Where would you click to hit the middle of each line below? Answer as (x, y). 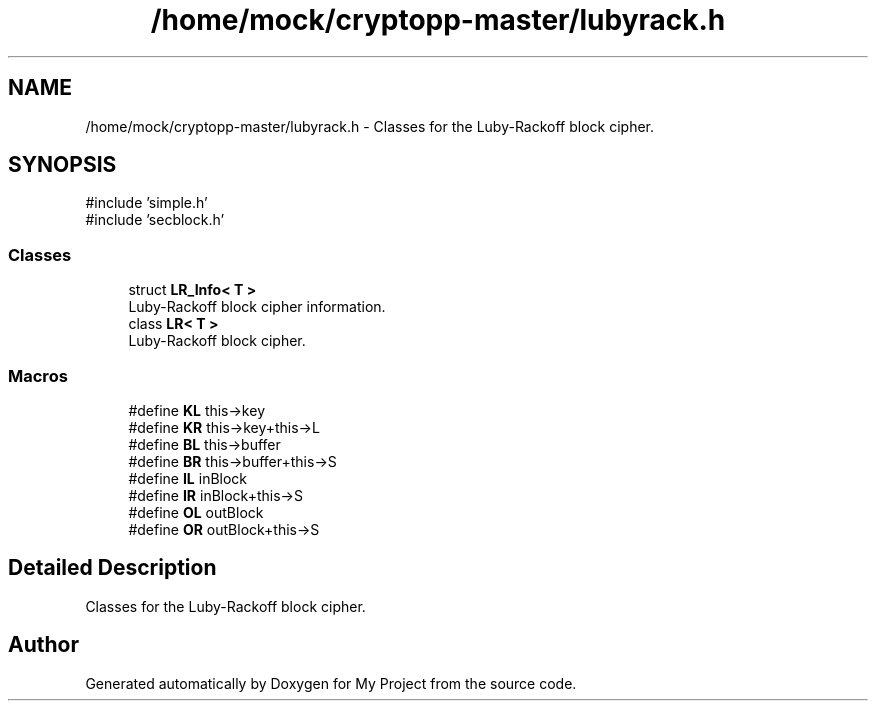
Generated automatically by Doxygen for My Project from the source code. (331, 683)
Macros (38, 375)
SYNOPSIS (62, 165)
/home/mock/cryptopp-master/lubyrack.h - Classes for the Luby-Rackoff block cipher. (370, 126)
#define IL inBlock (188, 478)
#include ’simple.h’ (146, 203)
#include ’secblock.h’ (155, 220)
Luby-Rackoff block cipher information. (257, 307)
